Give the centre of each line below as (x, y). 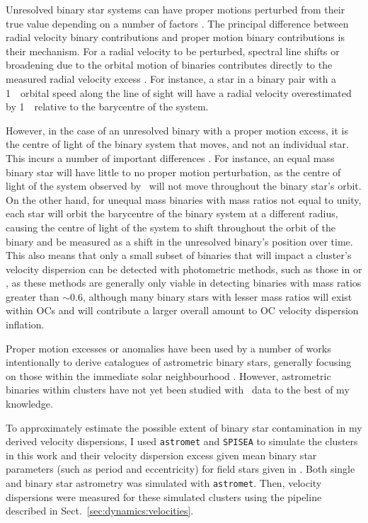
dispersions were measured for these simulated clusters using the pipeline (164, 496)
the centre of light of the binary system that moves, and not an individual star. (178, 144)
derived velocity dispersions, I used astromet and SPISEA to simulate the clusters (182, 441)
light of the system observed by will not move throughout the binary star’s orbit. (184, 186)
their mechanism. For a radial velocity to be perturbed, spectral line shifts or (173, 51)
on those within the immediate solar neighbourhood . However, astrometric (168, 375)
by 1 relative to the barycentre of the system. (107, 107)
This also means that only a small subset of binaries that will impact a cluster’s (179, 255)
